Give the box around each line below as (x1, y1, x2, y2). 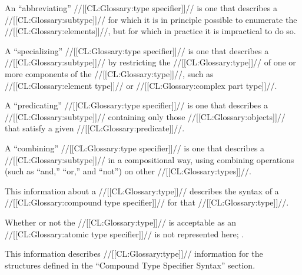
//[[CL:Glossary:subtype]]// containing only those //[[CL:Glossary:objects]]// (5, 110, 286, 122)
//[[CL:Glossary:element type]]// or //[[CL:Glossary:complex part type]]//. (5, 79, 277, 91)
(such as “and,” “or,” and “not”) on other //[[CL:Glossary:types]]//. (5, 165, 251, 177)
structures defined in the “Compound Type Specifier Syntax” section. (5, 259, 255, 271)
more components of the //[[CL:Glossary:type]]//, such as (5, 67, 214, 79)
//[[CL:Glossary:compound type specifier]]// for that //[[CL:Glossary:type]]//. (5, 196, 289, 208)
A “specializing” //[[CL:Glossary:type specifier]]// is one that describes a (5, 44, 269, 57)
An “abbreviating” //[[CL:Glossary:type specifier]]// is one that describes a (5, 2, 277, 14)
